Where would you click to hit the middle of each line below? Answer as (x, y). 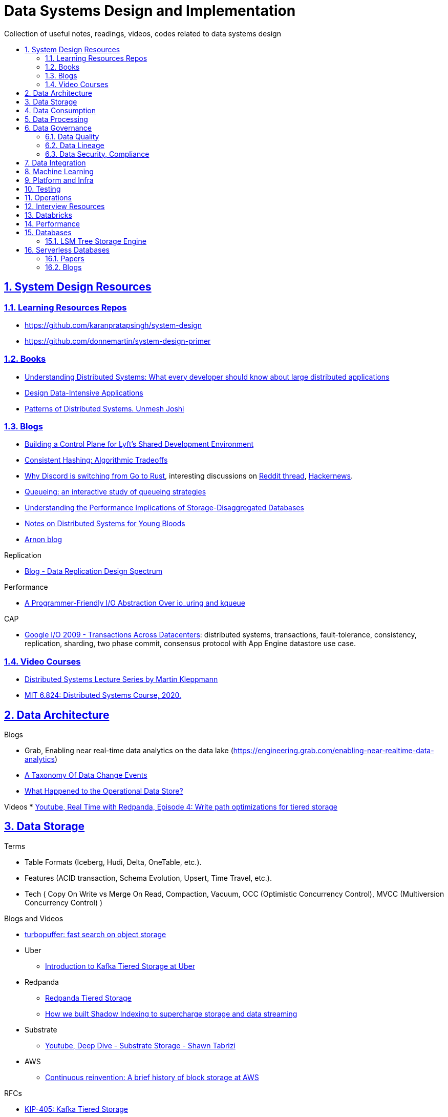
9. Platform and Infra (59, 180)
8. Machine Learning (59, 171)
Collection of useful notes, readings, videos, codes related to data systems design (143, 33)
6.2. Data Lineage (75, 145)
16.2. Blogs (63, 267)
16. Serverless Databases (67, 250)
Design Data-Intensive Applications (84, 392)
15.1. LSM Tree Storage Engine (96, 241)
